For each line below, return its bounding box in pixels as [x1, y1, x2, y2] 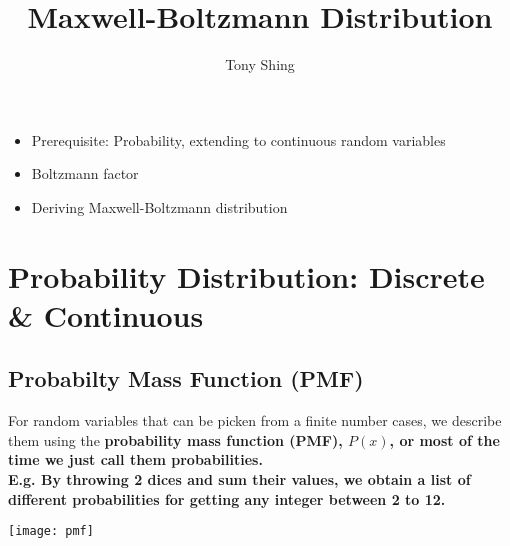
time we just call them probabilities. [8, 449, 263, 470]
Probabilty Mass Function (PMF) [8, 363, 364, 394]
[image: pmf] [8, 524, 94, 539]
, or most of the [389, 429, 500, 450]
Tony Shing [225, 54, 295, 75]
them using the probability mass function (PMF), [8, 429, 343, 450]
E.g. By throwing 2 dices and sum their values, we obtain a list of [8, 469, 471, 490]
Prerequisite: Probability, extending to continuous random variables [31, 129, 446, 150]
